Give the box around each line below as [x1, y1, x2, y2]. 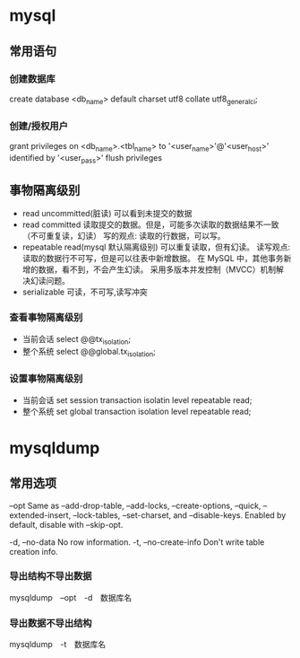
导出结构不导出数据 [9, 570, 92, 583]
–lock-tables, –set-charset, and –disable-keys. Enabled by [73, 509, 287, 521]
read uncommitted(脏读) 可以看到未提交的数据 [21, 208, 193, 219]
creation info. [9, 546, 58, 557]
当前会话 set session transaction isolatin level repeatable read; [21, 394, 253, 405]
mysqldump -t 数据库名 [9, 639, 106, 650]
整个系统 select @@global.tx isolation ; [21, 347, 157, 359]
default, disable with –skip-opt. [9, 519, 124, 530]
